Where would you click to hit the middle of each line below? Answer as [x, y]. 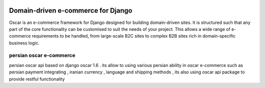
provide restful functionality [37, 79]
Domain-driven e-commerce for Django [71, 11]
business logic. [24, 43]
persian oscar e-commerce [42, 55]
